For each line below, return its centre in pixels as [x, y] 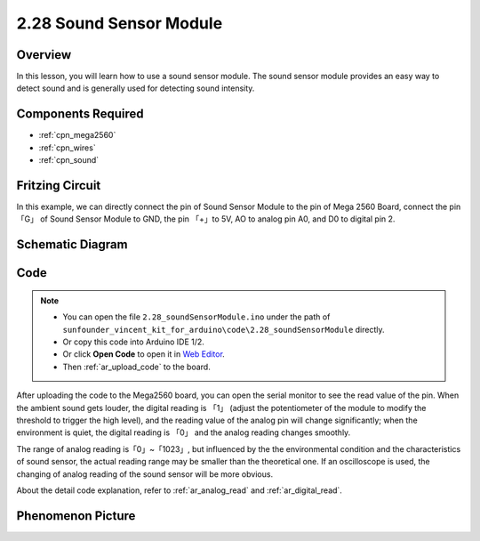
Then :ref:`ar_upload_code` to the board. [136, 367]
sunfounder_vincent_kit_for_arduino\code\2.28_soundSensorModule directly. [224, 329]
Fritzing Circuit [59, 186]
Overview [44, 55]
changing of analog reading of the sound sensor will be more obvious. [145, 474]
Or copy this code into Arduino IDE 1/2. [133, 342]
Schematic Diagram [72, 245]
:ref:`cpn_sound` [69, 160]
